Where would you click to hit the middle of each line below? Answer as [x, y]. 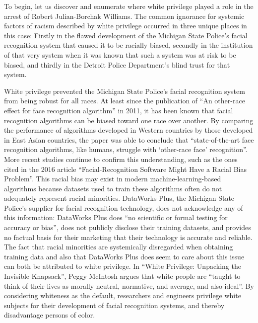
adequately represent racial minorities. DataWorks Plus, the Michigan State [119, 198]
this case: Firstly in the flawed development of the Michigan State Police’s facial [126, 35]
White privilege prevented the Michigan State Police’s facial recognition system [125, 91]
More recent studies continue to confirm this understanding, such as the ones [121, 159]
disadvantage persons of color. [50, 315]
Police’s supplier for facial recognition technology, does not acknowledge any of [124, 207]
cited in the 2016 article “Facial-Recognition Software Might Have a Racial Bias [125, 169]
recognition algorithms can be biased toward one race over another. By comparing [129, 120]
